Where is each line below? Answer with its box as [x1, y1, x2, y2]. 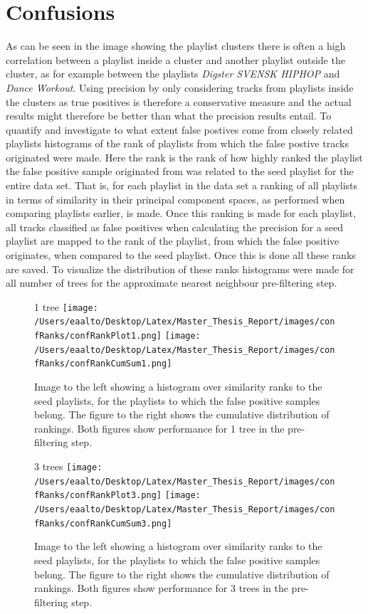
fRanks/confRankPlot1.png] [34, 331, 162, 342]
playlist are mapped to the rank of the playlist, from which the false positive [6, 233, 340, 248]
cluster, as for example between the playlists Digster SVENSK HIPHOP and [6, 66, 340, 81]
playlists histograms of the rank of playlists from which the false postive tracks [6, 136, 349, 151]
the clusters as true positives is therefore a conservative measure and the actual [6, 94, 352, 109]
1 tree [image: [34, 299, 98, 314]
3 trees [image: [34, 459, 102, 474]
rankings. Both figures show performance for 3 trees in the [34, 581, 288, 596]
